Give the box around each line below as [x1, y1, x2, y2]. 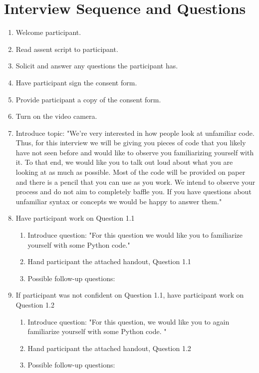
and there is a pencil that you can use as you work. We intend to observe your [15, 176, 256, 187]
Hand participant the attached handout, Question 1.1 [27, 256, 191, 267]
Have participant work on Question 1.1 [15, 213, 135, 223]
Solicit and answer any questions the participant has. [15, 60, 178, 71]
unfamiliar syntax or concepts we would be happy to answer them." [15, 196, 222, 206]
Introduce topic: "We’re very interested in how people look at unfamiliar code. [15, 127, 255, 138]
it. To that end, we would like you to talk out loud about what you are [15, 157, 233, 167]
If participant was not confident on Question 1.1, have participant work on [15, 290, 244, 300]
